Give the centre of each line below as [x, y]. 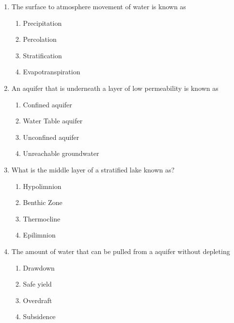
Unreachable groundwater [61, 153]
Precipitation [42, 23]
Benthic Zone [43, 202]
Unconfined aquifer [51, 137]
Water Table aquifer [53, 121]
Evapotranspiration [52, 72]
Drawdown [39, 267]
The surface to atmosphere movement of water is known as [99, 6]
